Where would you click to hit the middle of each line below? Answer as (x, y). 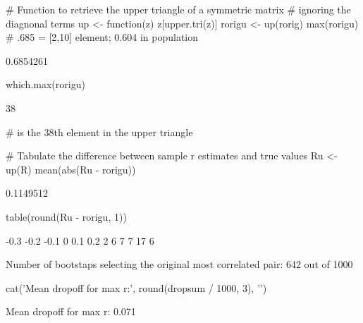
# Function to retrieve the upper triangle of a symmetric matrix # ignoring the (178, 9)
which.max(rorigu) (45, 84)
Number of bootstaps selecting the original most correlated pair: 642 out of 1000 (179, 264)
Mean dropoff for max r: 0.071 (71, 311)
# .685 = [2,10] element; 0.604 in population (102, 37)
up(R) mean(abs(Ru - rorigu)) (71, 169)
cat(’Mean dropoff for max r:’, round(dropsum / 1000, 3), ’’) (136, 287)
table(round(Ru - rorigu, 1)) (66, 216)
